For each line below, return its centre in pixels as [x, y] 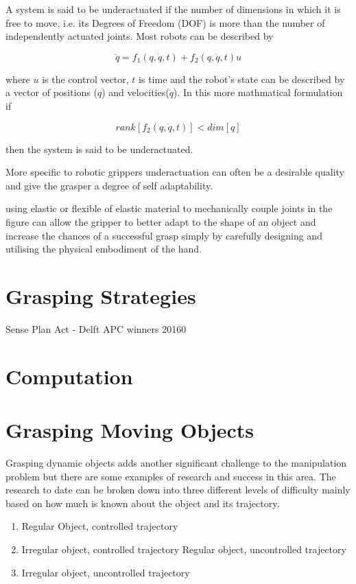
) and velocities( [135, 92]
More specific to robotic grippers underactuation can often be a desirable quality [175, 172]
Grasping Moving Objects [130, 430]
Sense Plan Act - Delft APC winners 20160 [96, 328]
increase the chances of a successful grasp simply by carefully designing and [164, 235]
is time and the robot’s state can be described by [242, 79]
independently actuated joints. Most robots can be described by [140, 36]
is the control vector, [85, 79]
